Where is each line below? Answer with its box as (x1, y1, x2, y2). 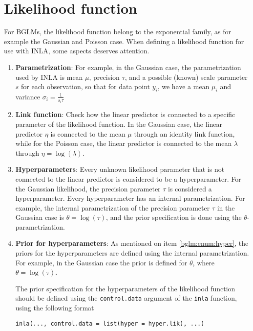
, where (192, 257, 214, 267)
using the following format (15, 303, 94, 313)
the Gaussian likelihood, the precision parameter (15, 183, 161, 193)
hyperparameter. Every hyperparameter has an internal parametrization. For (15, 193, 245, 203)
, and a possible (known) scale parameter (125, 71, 248, 82)
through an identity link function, (134, 128, 235, 139)
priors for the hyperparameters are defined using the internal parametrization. (15, 248, 249, 258)
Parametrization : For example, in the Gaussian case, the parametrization (15, 62, 241, 72)
